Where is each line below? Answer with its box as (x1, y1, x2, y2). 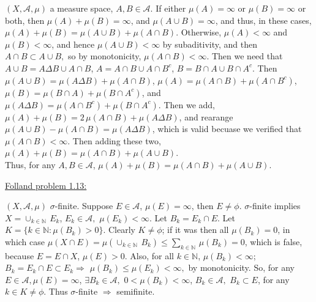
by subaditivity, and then (162, 37, 257, 50)
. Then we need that (206, 50, 283, 62)
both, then (5, 13, 45, 26)
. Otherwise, (176, 26, 222, 39)
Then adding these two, (72, 134, 161, 147)
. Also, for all (124, 249, 175, 262)
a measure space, (50, 2, 113, 14)
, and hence (51, 37, 95, 50)
